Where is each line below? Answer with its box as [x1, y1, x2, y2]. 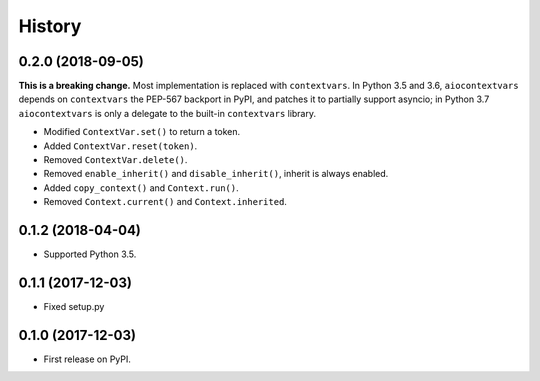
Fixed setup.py [43, 301, 105, 312]
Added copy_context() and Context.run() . [43, 181, 239, 194]
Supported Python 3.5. [43, 248, 137, 260]
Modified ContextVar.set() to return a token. [43, 126, 241, 138]
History [18, 15, 82, 37]
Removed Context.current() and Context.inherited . [43, 196, 287, 208]
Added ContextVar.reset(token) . [43, 140, 198, 152]
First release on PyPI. [43, 353, 132, 365]
